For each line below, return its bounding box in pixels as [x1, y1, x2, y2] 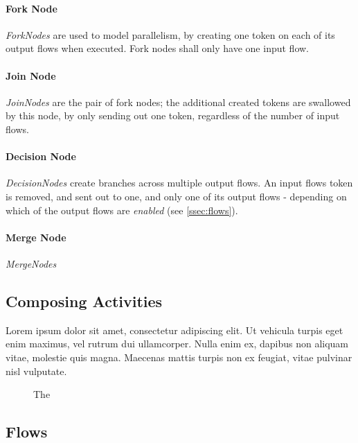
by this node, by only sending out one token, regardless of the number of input [6, 108, 340, 123]
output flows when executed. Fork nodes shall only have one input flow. [6, 41, 309, 55]
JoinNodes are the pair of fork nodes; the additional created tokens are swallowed [6, 94, 351, 109]
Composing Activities [6, 290, 163, 311]
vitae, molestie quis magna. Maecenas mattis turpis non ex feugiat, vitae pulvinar [6, 349, 352, 364]
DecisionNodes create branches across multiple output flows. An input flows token [6, 175, 353, 190]
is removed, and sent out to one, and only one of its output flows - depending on [6, 189, 347, 203]
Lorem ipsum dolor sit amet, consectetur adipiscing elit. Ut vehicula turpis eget [6, 322, 343, 337]
